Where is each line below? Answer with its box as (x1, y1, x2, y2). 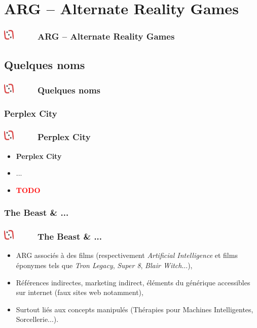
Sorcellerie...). (16, 314, 59, 324)
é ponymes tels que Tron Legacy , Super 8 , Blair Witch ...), (16, 259, 193, 270)
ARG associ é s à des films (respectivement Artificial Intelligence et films (16, 250, 238, 260)
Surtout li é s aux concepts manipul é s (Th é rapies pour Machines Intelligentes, (16, 304, 253, 314)
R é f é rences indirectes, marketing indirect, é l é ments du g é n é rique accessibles (16, 277, 250, 287)
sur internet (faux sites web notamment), (16, 287, 143, 298)
